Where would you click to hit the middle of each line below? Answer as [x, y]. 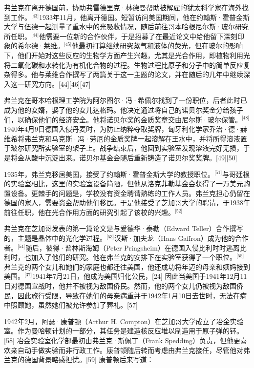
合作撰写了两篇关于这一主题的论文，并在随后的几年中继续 [151, 74]
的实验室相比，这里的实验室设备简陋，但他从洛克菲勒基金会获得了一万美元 [124, 184]
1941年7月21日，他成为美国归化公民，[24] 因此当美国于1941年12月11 [140, 276]
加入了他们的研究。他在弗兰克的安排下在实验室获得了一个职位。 [134, 257]
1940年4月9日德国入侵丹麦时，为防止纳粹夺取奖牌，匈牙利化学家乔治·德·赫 [126, 129]
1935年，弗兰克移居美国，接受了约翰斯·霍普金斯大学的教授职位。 [109, 174]
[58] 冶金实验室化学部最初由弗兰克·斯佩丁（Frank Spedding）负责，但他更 [122, 340]
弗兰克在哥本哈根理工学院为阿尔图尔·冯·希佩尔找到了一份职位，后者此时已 [126, 100]
